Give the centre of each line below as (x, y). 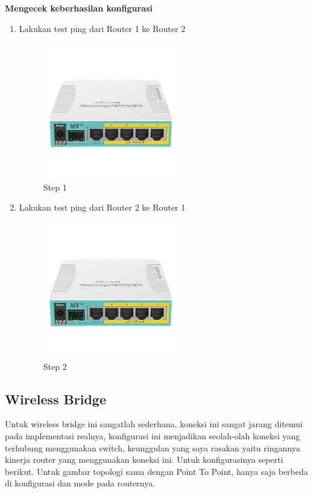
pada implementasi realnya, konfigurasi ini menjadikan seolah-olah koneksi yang (153, 435)
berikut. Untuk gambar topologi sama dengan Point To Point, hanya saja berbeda (156, 471)
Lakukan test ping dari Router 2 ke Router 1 (102, 207)
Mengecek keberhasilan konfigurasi (79, 8)
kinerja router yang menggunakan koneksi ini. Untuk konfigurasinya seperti (144, 460)
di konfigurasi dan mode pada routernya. (80, 483)
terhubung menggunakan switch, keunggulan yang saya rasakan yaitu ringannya (153, 447)
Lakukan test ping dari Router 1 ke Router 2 (102, 28)
